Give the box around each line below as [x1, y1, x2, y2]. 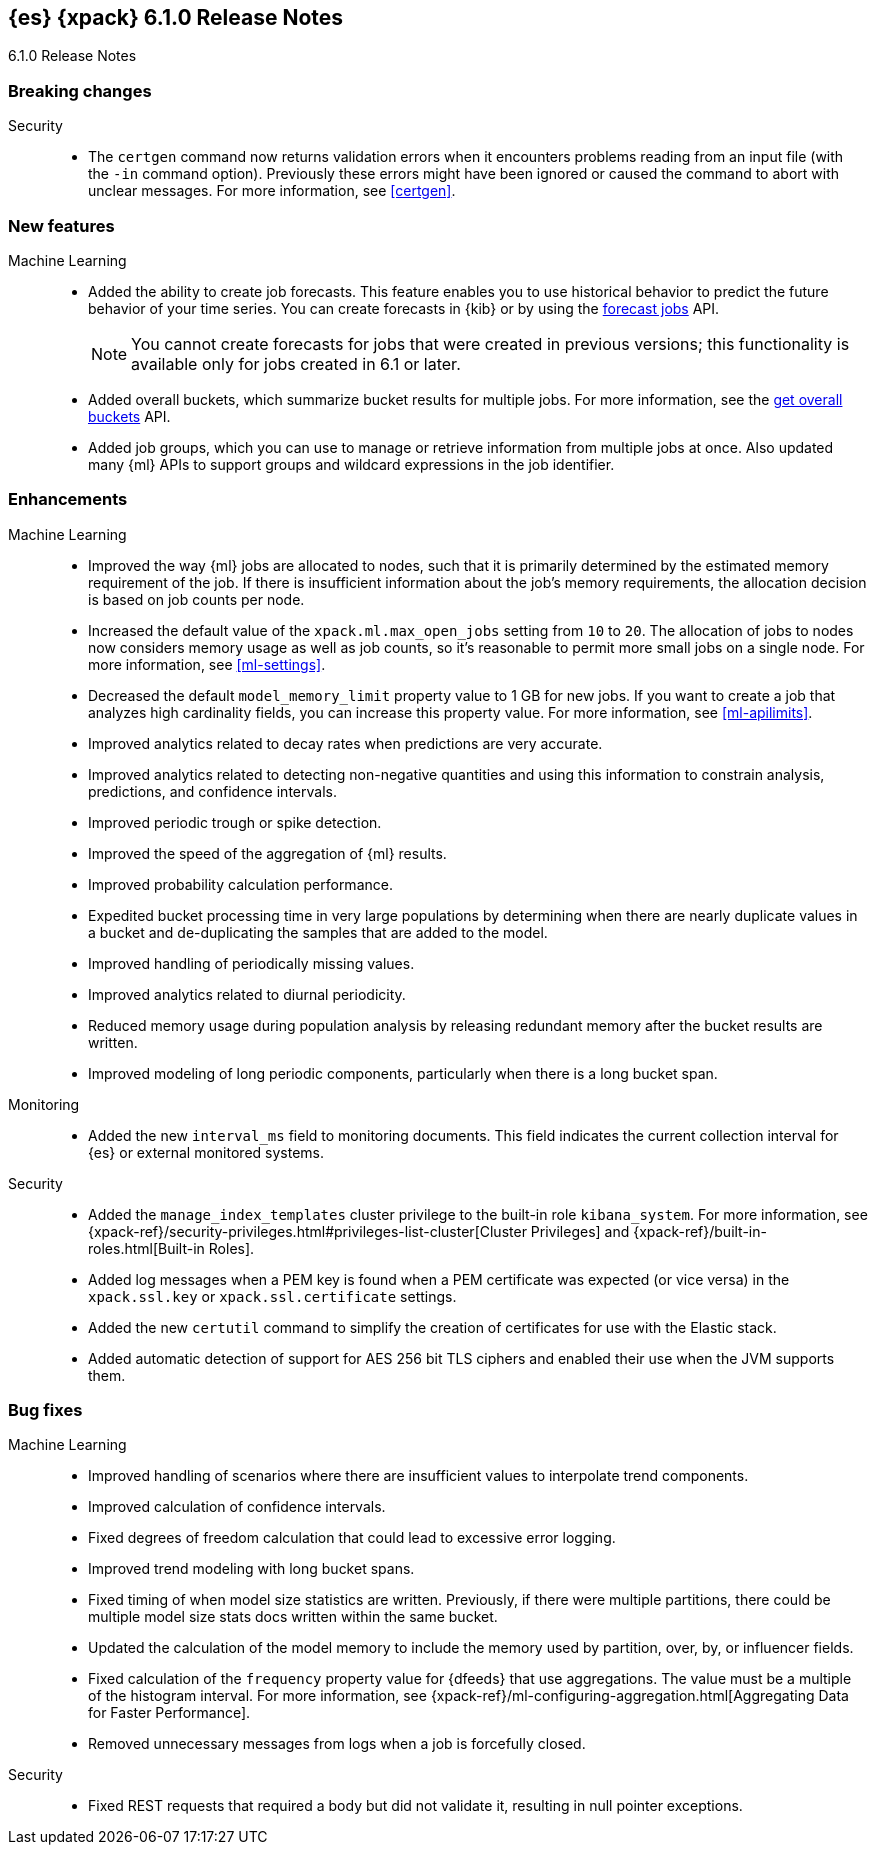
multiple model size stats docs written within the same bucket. [88, 1608, 498, 1626]
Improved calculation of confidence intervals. [88, 1498, 386, 1516]
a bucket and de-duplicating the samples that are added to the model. [88, 923, 548, 941]
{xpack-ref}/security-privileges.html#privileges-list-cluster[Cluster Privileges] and [88, 1222, 630, 1240]
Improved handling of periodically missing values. [88, 954, 415, 972]
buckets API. [88, 407, 171, 425]
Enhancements [8, 489, 128, 510]
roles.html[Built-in [88, 1239, 205, 1257]
